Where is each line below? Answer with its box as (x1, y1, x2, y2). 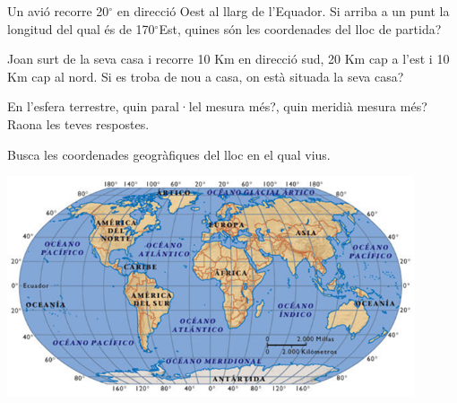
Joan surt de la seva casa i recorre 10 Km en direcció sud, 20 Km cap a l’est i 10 (7, 49, 450, 68)
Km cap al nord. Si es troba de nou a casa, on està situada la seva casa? (7, 66, 404, 85)
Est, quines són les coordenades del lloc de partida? (159, 19, 442, 38)
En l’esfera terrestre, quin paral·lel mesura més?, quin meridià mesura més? (7, 97, 427, 116)
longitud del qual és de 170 (7, 19, 155, 38)
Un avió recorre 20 (7, 2, 109, 20)
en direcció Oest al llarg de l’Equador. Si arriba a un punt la (116, 2, 450, 20)
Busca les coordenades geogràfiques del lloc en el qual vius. (7, 145, 331, 163)
